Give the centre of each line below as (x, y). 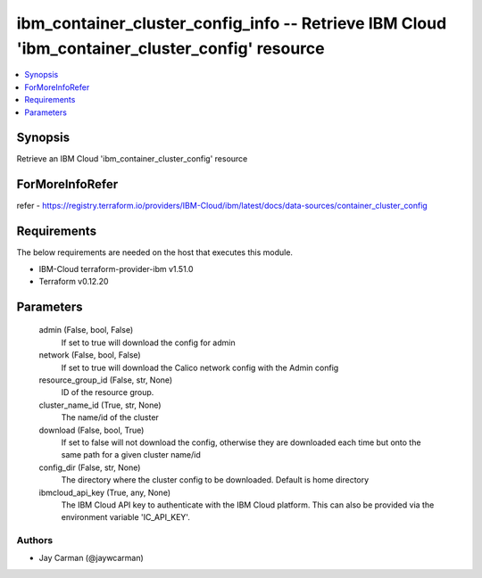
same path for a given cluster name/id (131, 455)
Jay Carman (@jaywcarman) (91, 558)
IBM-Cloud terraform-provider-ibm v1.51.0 (116, 268)
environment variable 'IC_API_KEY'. (126, 517)
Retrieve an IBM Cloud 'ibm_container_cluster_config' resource (132, 159)
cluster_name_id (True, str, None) (100, 405)
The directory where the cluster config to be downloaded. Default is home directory (215, 480)
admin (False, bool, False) (86, 330)
